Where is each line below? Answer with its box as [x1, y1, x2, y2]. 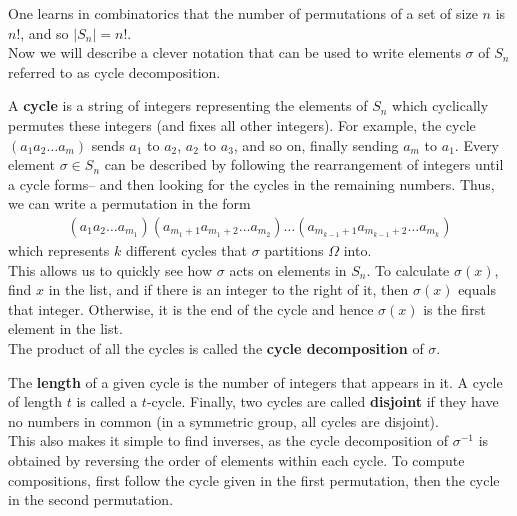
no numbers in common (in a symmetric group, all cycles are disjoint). [8, 410, 439, 431]
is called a [76, 391, 138, 412]
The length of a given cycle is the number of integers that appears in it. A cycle [8, 371, 503, 392]
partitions [264, 239, 324, 260]
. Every [454, 134, 500, 155]
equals [458, 279, 496, 300]
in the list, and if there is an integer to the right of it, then [48, 279, 409, 300]
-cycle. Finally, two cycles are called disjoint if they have [146, 391, 499, 412]
